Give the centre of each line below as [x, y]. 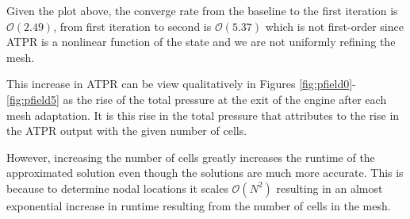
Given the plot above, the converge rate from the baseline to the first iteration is [202, 10]
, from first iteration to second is [132, 26]
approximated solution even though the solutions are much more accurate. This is [205, 173]
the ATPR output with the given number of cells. [127, 131]
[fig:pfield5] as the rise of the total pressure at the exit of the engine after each [197, 99]
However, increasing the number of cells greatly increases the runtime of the [191, 157]
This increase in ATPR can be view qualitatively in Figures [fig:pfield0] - [181, 84]
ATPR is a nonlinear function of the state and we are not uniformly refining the [201, 42]
